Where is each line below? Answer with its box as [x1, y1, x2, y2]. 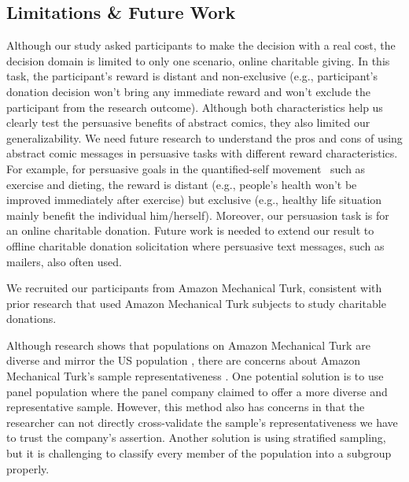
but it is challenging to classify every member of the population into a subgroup [6, 445, 392, 462]
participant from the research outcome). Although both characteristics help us [6, 98, 383, 115]
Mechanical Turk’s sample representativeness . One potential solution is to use [6, 368, 384, 384]
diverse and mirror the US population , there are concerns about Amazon [6, 352, 361, 369]
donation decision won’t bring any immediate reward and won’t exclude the [6, 83, 370, 99]
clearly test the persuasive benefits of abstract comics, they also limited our [6, 114, 370, 131]
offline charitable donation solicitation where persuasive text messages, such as [6, 237, 385, 254]
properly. [6, 460, 50, 476]
